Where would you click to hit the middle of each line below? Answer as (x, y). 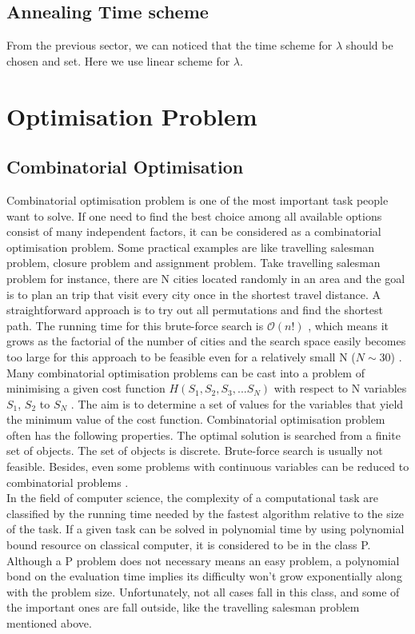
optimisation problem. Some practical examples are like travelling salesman (191, 247)
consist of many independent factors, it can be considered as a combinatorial (194, 231)
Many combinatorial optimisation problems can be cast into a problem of (186, 372)
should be (369, 45)
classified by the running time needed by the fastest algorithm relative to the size (206, 513)
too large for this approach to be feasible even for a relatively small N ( (181, 356)
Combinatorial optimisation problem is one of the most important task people (198, 199)
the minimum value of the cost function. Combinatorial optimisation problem (196, 419)
